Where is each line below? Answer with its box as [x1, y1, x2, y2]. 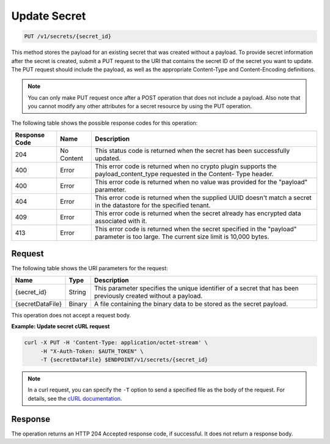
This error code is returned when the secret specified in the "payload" [95, 224, 297, 233]
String [68, 287, 87, 296]
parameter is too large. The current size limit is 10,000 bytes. [95, 232, 269, 241]
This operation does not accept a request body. [11, 311, 131, 319]
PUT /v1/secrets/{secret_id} [24, 33, 112, 40]
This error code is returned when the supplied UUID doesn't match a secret [95, 193, 312, 202]
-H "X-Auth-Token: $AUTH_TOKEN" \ [40, 347, 144, 355]
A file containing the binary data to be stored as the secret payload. [94, 300, 288, 308]
